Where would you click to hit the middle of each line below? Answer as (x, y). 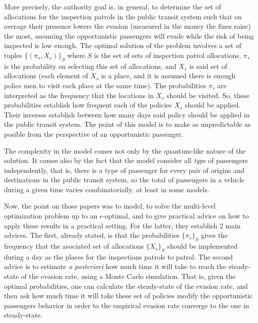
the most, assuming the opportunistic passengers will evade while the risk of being (129, 35)
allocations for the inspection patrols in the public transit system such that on (123, 16)
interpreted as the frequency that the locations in (79, 95)
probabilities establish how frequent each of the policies (88, 105)
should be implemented (202, 246)
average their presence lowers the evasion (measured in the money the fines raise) (128, 26)
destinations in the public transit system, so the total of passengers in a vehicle (124, 180)
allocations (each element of (46, 76)
